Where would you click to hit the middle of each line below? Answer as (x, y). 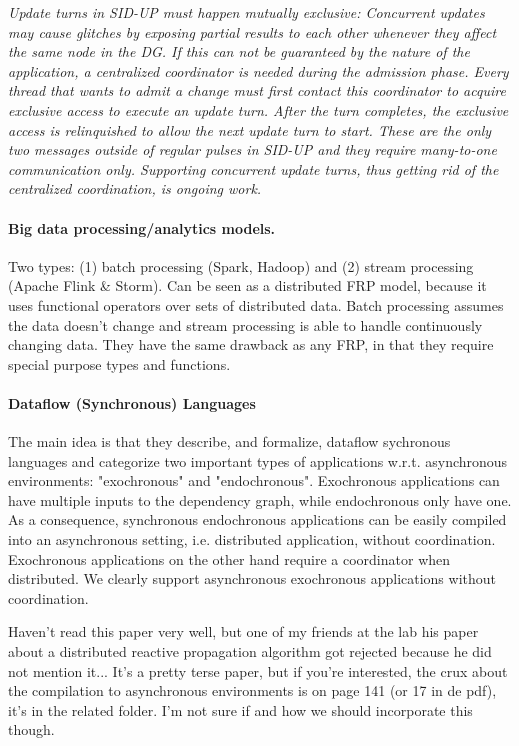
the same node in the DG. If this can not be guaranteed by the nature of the (239, 51)
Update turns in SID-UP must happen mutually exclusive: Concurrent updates (246, 12)
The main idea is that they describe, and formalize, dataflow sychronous (229, 441)
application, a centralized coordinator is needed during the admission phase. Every (258, 70)
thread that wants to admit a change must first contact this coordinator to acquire (257, 90)
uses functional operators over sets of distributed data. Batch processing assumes (256, 304)
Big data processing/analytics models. (142, 227)
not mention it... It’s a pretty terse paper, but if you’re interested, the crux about (258, 670)
